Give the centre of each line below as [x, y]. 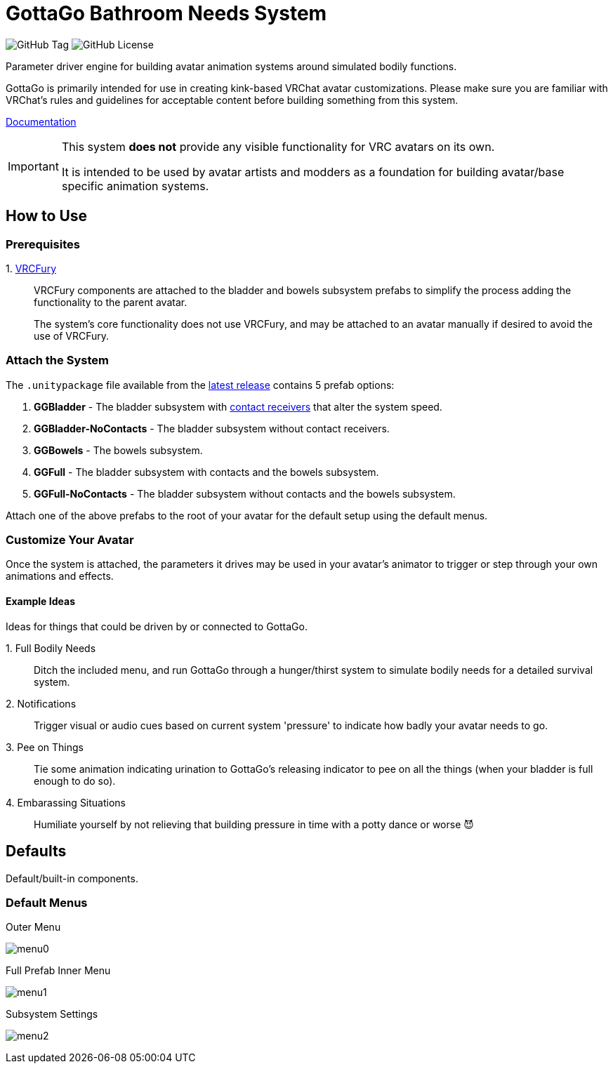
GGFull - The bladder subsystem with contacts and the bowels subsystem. [206, 472]
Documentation [41, 121]
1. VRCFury [31, 268]
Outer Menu [33, 927]
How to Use [47, 216]
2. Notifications [41, 703]
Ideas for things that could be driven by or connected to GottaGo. [157, 626]
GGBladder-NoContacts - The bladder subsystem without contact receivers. [212, 428]
